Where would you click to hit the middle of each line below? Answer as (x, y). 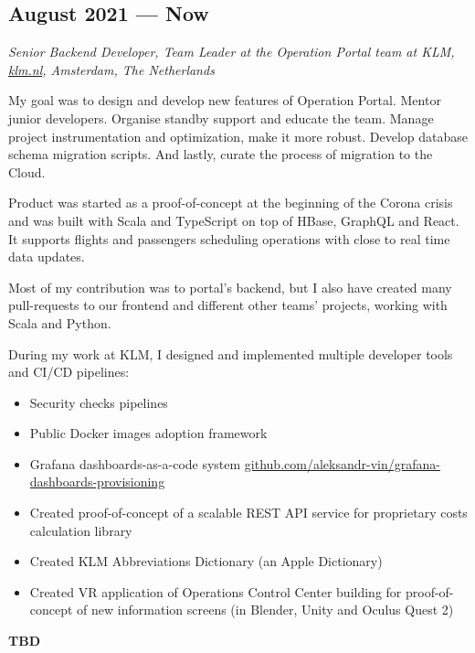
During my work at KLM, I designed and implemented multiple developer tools (231, 353)
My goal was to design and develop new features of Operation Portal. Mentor (225, 100)
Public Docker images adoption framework (148, 433)
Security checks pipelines (99, 402)
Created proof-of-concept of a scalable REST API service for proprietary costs (248, 513)
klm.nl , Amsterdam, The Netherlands (111, 69)
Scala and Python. (60, 322)
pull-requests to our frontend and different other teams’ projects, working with (228, 305)
